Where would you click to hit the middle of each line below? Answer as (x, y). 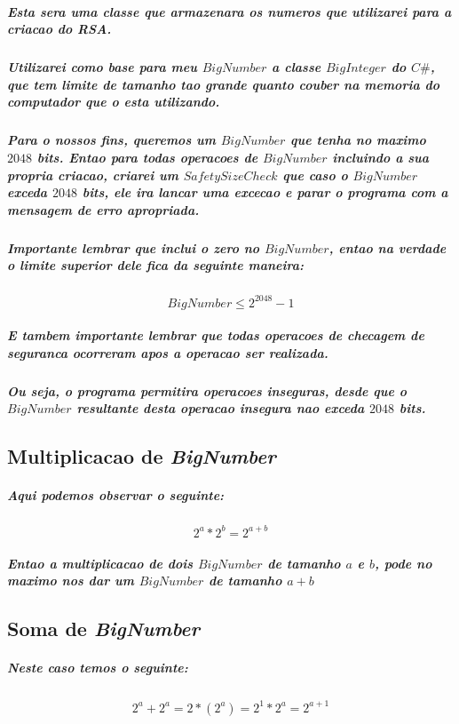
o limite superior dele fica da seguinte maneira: (155, 265)
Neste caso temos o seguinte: (98, 668)
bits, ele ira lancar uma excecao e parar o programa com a (265, 192)
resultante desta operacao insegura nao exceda (221, 408)
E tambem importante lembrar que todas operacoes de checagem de (216, 335)
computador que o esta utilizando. (114, 102)
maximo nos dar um (71, 581)
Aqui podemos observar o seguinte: (116, 495)
